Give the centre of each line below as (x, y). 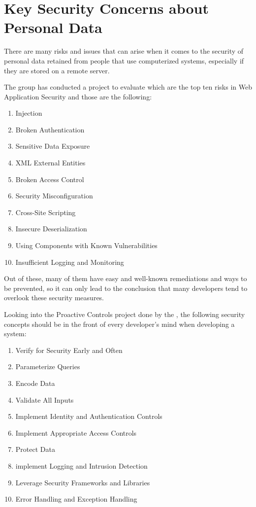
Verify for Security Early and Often (69, 350)
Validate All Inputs (45, 399)
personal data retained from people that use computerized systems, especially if (124, 60)
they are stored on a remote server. (57, 70)
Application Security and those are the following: (78, 96)
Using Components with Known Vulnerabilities (86, 245)
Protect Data (35, 449)
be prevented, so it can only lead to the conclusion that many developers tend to (126, 288)
